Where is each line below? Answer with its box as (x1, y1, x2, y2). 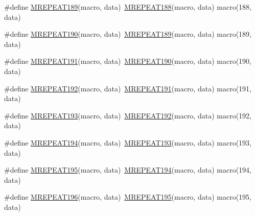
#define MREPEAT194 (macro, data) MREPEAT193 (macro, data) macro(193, (4, 137, 251, 148)
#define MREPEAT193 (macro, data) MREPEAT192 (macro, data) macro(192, (4, 110, 251, 121)
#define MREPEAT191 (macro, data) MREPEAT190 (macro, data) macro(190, (4, 56, 251, 66)
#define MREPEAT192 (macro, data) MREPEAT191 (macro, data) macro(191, (4, 83, 251, 93)
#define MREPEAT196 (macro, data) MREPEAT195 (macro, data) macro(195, (4, 191, 251, 202)
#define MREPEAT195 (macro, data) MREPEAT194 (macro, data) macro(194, (4, 164, 251, 175)
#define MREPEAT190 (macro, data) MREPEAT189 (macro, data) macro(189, (4, 29, 251, 39)
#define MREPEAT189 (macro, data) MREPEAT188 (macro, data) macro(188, (4, 2, 251, 12)
